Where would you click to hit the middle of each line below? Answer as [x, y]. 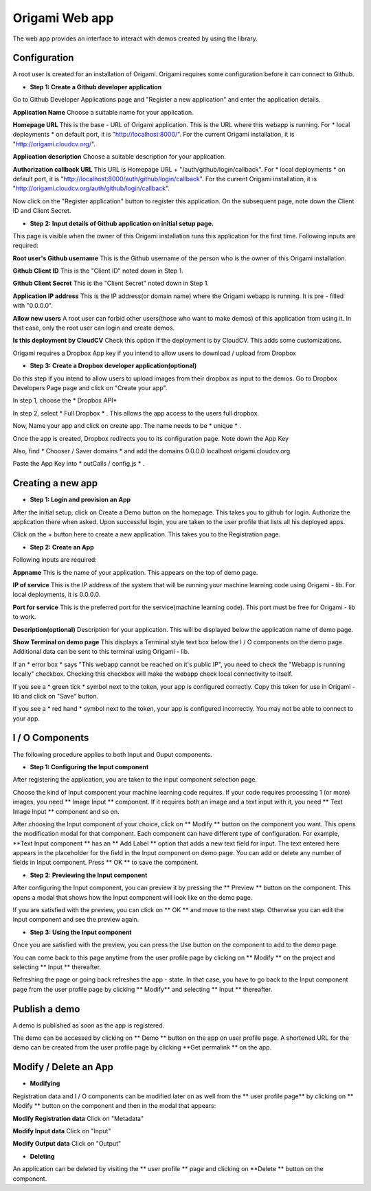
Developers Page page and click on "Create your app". [90, 388]
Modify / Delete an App [63, 1067]
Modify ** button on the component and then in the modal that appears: [114, 1106]
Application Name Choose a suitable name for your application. [103, 112]
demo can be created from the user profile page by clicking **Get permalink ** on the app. [142, 1047]
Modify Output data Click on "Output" [67, 1144]
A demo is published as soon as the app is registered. [89, 1025]
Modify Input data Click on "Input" [62, 1131]
